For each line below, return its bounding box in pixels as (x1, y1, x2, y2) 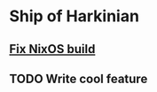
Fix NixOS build (9, 42, 96, 57)
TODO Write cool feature (9, 71, 148, 86)
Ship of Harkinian (9, 6, 140, 27)
